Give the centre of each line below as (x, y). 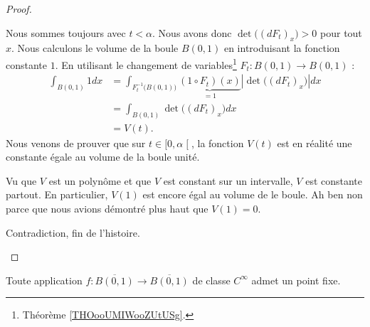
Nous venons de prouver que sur (76, 143)
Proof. (19, 9)
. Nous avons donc (192, 32)
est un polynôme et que (100, 180)
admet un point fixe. (296, 280)
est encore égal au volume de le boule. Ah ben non (253, 194)
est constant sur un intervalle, (228, 180)
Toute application (44, 280)
